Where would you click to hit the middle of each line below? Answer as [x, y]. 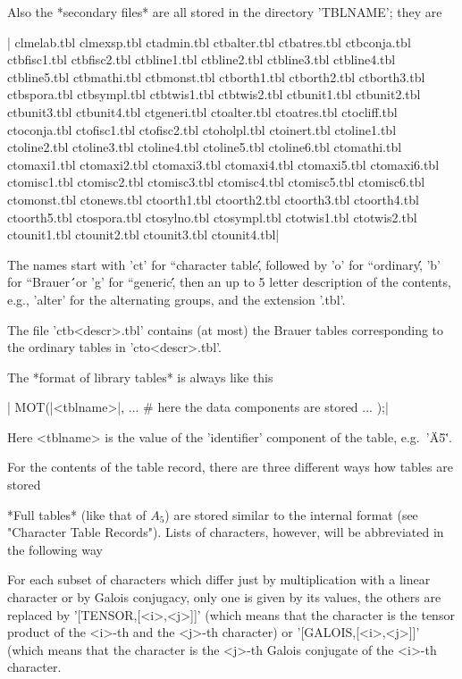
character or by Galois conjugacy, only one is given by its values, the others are [224, 597]
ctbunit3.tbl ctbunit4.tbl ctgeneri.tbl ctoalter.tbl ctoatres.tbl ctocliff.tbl [202, 111]
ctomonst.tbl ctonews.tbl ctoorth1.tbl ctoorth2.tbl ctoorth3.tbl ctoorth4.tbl [213, 199]
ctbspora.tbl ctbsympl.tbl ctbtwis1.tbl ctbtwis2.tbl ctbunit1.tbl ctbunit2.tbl [214, 94]
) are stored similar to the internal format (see [291, 514]
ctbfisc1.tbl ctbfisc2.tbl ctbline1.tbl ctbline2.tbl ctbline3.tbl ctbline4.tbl [202, 59]
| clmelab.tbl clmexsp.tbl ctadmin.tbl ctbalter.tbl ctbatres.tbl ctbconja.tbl [209, 42]
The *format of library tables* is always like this [140, 377]
